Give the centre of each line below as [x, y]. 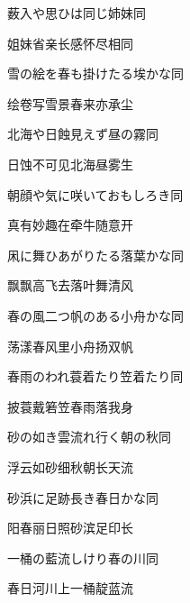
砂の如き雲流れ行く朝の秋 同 [89, 437]
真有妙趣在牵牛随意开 [70, 225]
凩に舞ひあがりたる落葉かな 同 [95, 255]
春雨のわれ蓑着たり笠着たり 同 [95, 376]
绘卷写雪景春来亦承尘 [70, 103]
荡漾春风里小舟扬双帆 [70, 346]
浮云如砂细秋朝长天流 [70, 466]
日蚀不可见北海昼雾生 [70, 164]
